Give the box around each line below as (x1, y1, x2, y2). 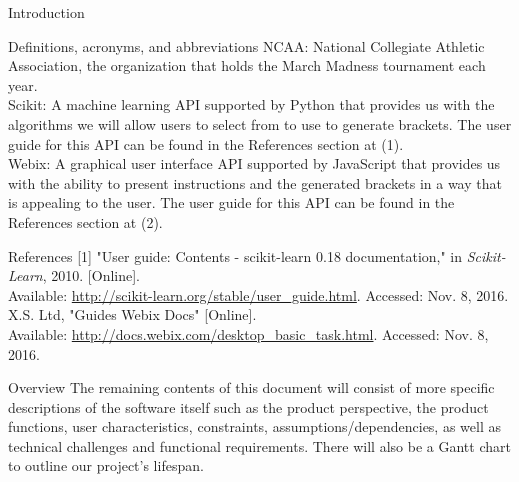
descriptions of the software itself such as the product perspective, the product (8, 396, 489, 417)
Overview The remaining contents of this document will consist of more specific (8, 377, 495, 398)
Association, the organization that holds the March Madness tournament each (8, 55, 486, 76)
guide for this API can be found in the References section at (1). (8, 133, 404, 154)
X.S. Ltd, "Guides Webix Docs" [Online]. (8, 304, 257, 325)
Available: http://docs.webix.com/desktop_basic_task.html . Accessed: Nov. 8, (8, 323, 489, 344)
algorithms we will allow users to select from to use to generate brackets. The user (8, 113, 512, 134)
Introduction (8, 2, 85, 22)
